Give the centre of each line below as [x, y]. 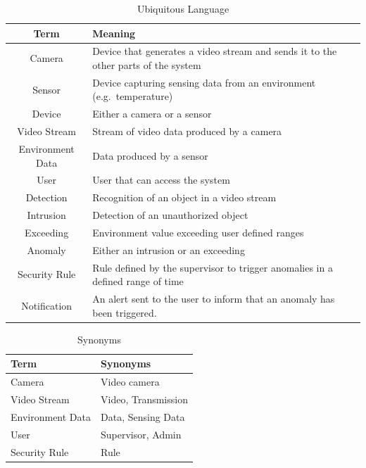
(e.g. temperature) [133, 96]
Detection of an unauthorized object [170, 215]
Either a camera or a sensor [152, 114]
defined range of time [138, 281]
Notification [47, 305]
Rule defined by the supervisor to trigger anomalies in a [213, 267]
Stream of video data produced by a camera [187, 131]
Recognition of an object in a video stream [184, 197]
